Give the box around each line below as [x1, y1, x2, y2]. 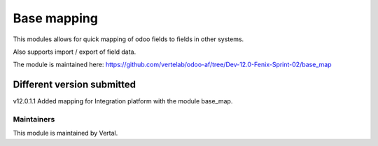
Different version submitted [13, 79, 136, 91]
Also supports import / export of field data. [13, 48, 136, 56]
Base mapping [13, 10, 98, 26]
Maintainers [13, 115, 55, 124]
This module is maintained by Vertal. [13, 129, 118, 138]
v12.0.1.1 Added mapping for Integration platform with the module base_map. [13, 97, 233, 105]
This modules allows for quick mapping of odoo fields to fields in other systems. [13, 35, 244, 43]
